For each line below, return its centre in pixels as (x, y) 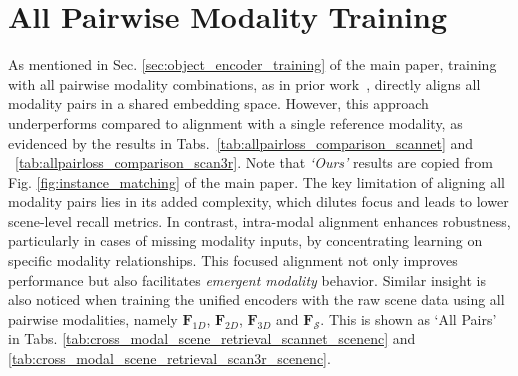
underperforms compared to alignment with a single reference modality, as (235, 122)
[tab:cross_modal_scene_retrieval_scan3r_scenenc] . (169, 358)
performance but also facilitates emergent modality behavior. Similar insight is (247, 279)
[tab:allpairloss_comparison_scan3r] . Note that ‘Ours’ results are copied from (254, 162)
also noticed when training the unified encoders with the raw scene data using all (256, 299)
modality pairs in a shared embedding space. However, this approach (218, 103)
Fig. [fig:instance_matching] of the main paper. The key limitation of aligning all (256, 181)
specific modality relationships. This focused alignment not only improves (233, 260)
